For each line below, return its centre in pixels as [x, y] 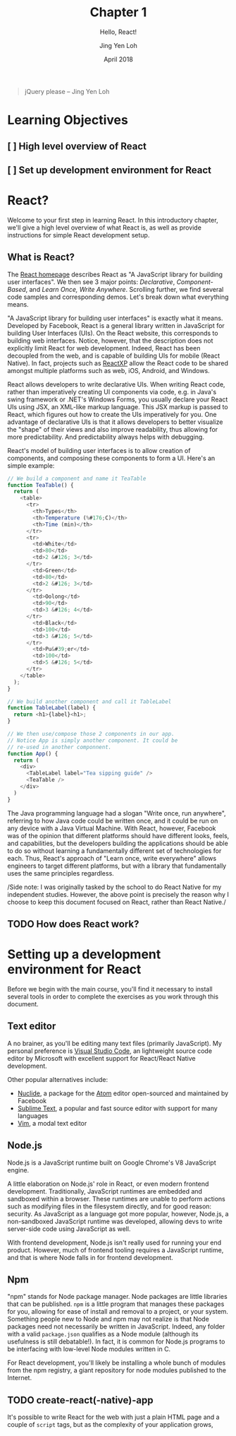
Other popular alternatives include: [58, 1079]
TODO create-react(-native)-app [80, 1400]
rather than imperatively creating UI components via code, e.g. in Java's [112, 392]
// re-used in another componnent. [60, 747]
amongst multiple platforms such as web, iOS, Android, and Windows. [108, 370]
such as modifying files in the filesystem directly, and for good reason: [110, 1206]
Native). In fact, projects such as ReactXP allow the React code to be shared [118, 363]
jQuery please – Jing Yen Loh [67, 91]
